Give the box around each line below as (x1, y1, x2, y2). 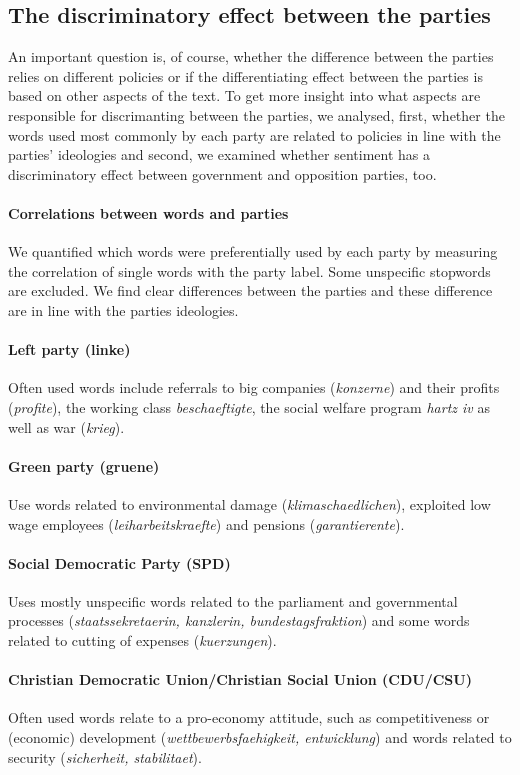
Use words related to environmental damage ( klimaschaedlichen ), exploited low (8, 493, 491, 514)
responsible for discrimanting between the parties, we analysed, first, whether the (8, 104, 505, 125)
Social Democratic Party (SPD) (8, 552, 231, 573)
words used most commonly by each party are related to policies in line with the (8, 124, 501, 145)
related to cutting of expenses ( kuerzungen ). (8, 630, 277, 651)
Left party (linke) (8, 339, 131, 360)
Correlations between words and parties (8, 202, 289, 223)
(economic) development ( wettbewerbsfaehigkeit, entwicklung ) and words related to (8, 727, 512, 748)
